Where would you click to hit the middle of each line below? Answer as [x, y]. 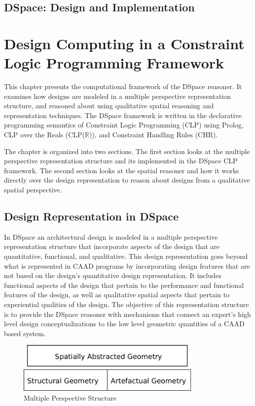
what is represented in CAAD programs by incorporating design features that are [127, 265]
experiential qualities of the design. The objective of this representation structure [127, 304]
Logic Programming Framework [114, 63]
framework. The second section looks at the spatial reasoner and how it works [122, 170]
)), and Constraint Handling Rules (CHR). [153, 135]
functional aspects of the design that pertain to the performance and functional [124, 285]
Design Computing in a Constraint [124, 43]
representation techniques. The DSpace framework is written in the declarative [123, 115]
